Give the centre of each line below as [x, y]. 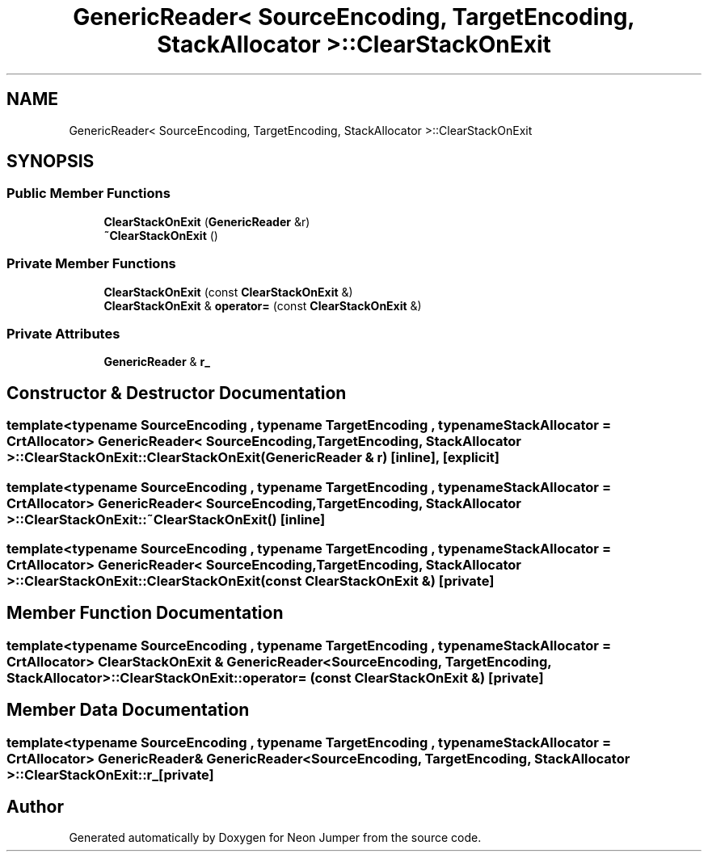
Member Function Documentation [145, 613]
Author [35, 807]
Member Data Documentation [128, 710]
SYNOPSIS [51, 162]
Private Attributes [63, 333]
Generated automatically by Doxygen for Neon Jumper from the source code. [275, 838]
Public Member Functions [88, 193]
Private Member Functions [91, 264]
